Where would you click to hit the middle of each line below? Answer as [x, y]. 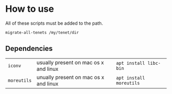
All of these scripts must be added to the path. [54, 23]
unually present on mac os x [70, 77]
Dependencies [29, 49]
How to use [30, 9]
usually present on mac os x [70, 62]
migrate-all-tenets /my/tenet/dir [42, 32]
